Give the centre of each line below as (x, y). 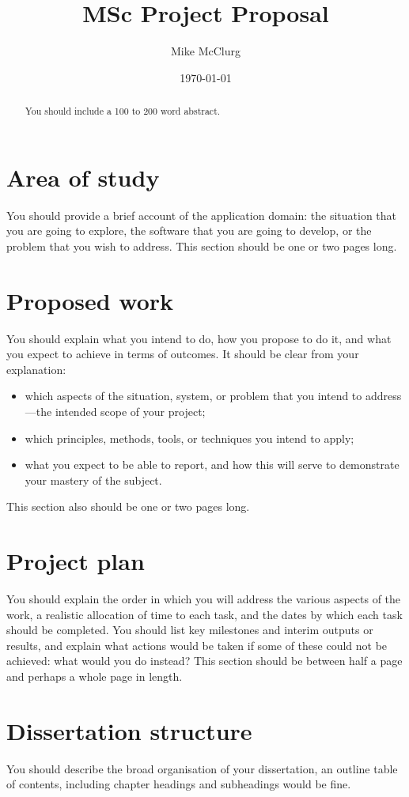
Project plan (76, 561)
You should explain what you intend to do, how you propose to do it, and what (199, 338)
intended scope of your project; (130, 411)
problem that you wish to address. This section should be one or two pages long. (202, 246)
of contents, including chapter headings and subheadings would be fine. (179, 784)
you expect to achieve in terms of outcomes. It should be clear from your (183, 354)
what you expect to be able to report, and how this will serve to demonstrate (212, 465)
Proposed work (90, 300)
